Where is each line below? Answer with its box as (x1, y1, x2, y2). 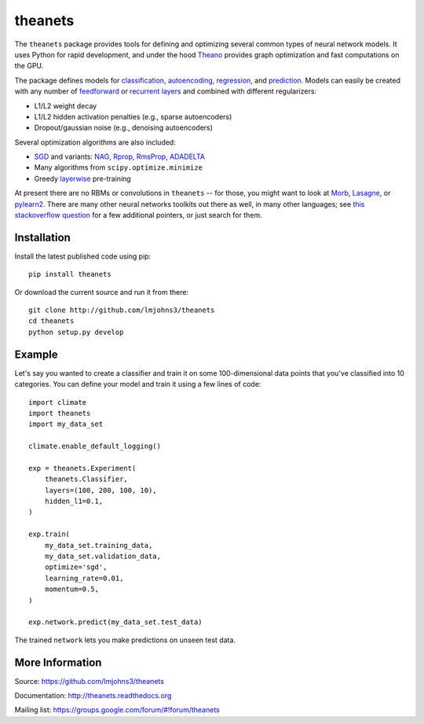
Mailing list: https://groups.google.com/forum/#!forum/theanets (14, 705, 220, 715)
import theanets (28, 409, 91, 417)
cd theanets (28, 317, 75, 325)
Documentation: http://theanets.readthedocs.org (14, 691, 172, 700)
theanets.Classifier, (44, 475, 129, 483)
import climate (28, 398, 87, 406)
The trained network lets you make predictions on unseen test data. (14, 635, 236, 645)
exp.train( (28, 530, 71, 538)
